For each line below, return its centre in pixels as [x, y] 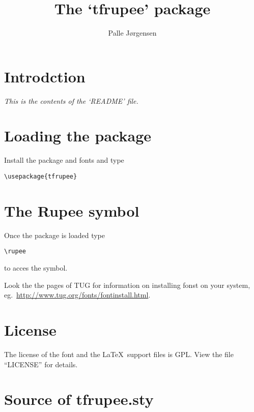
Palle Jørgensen [132, 33]
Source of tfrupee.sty [79, 399]
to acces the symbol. [36, 268]
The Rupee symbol [72, 210]
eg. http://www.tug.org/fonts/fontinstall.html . [77, 295]
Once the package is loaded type [55, 235]
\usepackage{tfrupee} [41, 176]
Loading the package [78, 136]
